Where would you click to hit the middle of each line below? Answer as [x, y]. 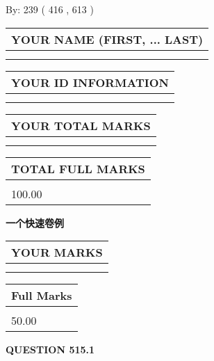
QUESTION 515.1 [50, 350]
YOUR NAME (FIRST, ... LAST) [107, 39]
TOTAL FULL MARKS [78, 168]
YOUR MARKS [57, 252]
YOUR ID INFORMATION [90, 82]
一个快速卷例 [35, 222]
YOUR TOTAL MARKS [81, 125]
